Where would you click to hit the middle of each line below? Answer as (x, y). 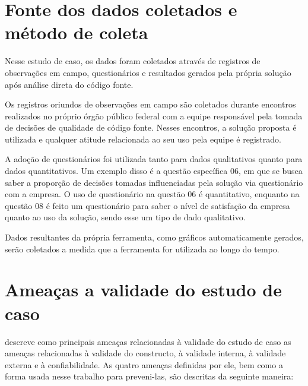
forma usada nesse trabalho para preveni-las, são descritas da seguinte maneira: (149, 376)
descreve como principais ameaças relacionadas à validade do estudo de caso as (148, 341)
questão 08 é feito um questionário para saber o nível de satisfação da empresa (147, 205)
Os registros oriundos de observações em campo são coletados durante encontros (150, 104)
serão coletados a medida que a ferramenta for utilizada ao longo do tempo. (142, 249)
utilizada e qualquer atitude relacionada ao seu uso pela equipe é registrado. (143, 139)
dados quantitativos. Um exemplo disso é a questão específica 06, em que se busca (154, 171)
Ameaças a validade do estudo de (143, 289)
